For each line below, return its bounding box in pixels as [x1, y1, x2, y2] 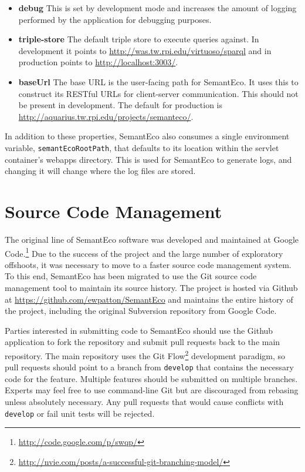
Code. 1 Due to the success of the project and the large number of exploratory [5, 245, 283, 259]
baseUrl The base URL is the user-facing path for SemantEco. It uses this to [18, 75, 299, 88]
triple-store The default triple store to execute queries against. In [18, 33, 259, 45]
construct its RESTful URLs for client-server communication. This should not [18, 87, 299, 99]
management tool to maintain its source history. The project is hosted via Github [5, 281, 298, 293]
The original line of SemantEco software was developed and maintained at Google [5, 233, 299, 245]
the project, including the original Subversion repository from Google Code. [5, 304, 277, 317]
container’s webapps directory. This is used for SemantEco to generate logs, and [5, 153, 292, 165]
